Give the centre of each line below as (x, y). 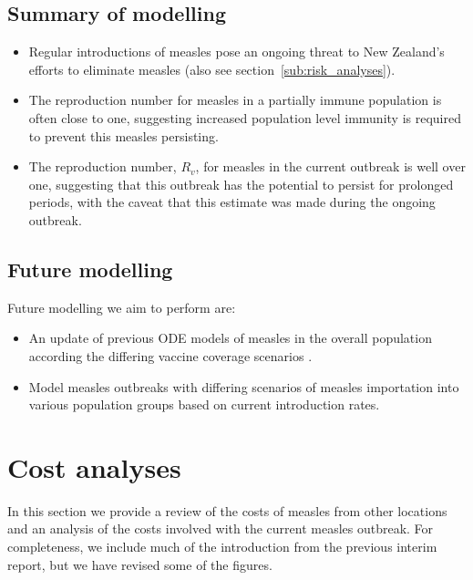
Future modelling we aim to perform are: (122, 307)
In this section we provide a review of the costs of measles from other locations (227, 510)
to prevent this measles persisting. (123, 135)
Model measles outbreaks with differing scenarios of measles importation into (244, 386)
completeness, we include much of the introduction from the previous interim (222, 547)
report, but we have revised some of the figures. (140, 564)
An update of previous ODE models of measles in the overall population (230, 338)
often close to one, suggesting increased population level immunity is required (245, 117)
